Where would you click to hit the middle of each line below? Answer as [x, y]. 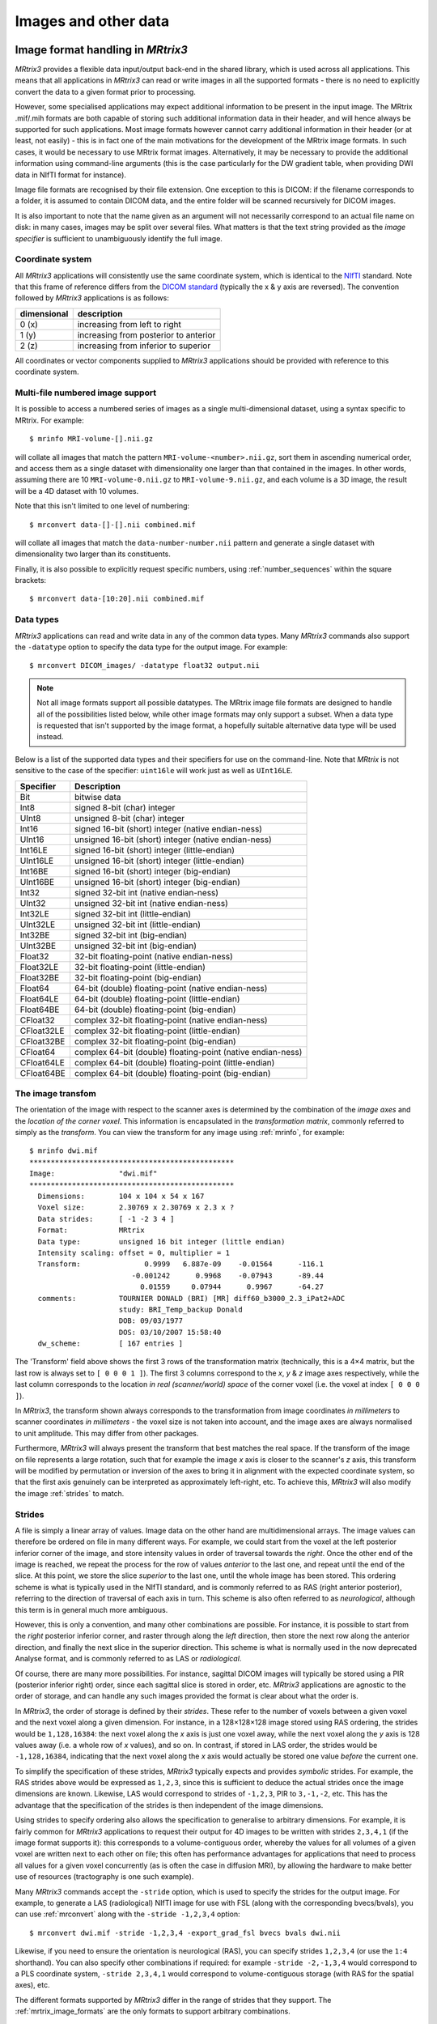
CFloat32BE [42, 1041]
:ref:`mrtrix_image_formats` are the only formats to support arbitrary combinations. [153, 2011]
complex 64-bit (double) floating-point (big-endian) [172, 1073]
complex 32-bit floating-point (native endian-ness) [171, 1020]
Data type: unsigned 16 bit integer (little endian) [161, 1242]
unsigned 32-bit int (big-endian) [136, 946]
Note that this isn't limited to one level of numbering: [102, 506]
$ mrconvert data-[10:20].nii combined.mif [117, 599]
